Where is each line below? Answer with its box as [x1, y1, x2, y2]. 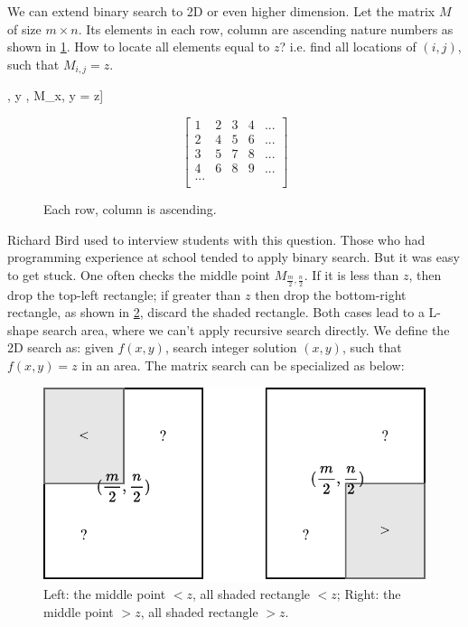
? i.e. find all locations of [279, 37, 417, 56]
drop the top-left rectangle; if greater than [7, 285, 241, 304]
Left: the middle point [43, 585, 166, 604]
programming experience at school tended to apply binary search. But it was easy [7, 248, 460, 267]
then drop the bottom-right [255, 285, 407, 304]
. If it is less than [304, 265, 399, 284]
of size [7, 19, 42, 38]
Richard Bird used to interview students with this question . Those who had [7, 229, 426, 248]
